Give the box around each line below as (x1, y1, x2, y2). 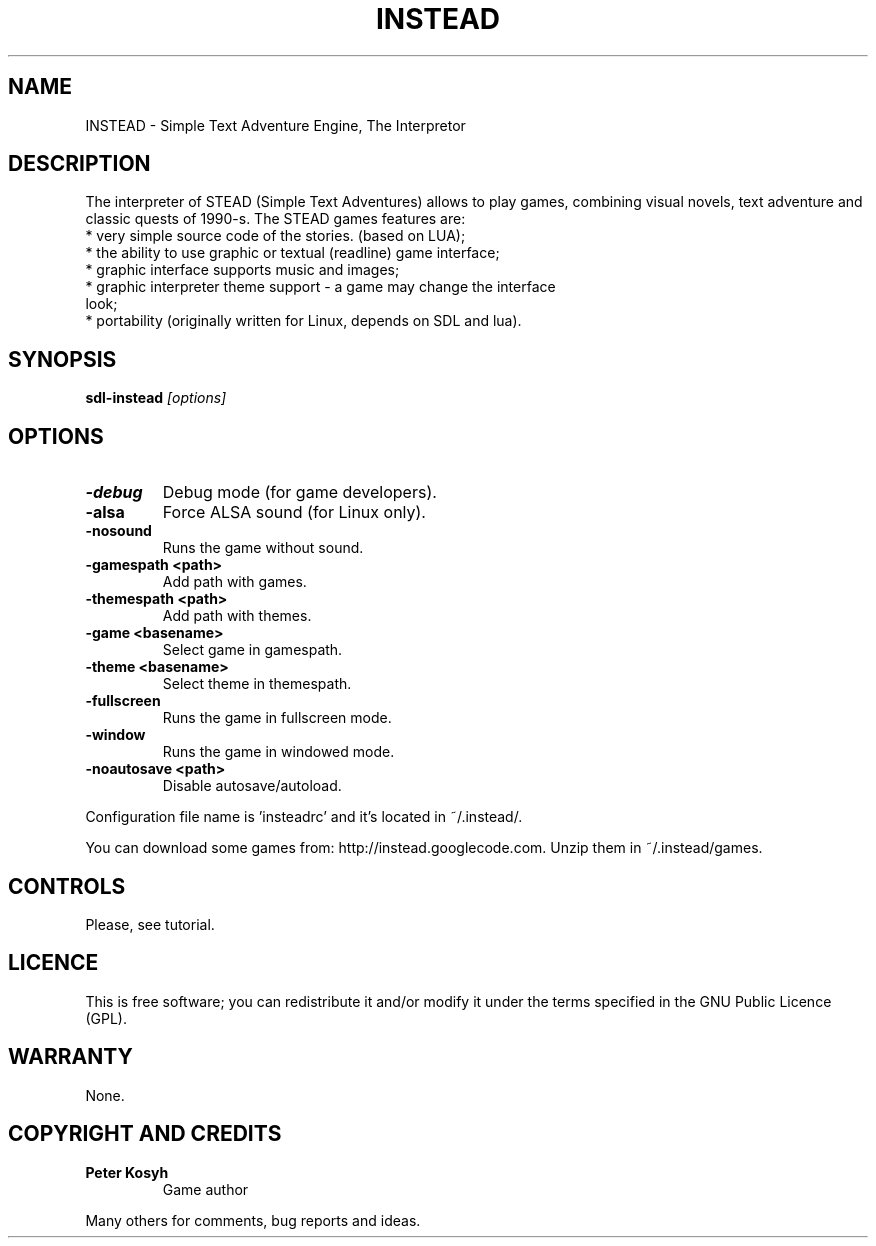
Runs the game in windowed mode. (162, 743, 395, 761)
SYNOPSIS (8, 346, 117, 372)
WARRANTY (8, 1044, 133, 1070)
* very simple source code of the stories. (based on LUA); (85, 227, 466, 245)
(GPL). (85, 1009, 127, 1027)
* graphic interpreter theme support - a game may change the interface (85, 278, 556, 296)
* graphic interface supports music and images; (85, 261, 400, 279)
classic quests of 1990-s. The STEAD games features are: (85, 210, 466, 228)
